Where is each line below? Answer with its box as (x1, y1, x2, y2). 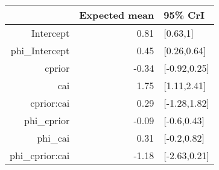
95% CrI (163, 8, 205, 22)
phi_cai (37, 131, 70, 145)
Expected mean (79, 8, 154, 22)
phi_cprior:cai (10, 148, 70, 162)
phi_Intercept (10, 43, 70, 57)
